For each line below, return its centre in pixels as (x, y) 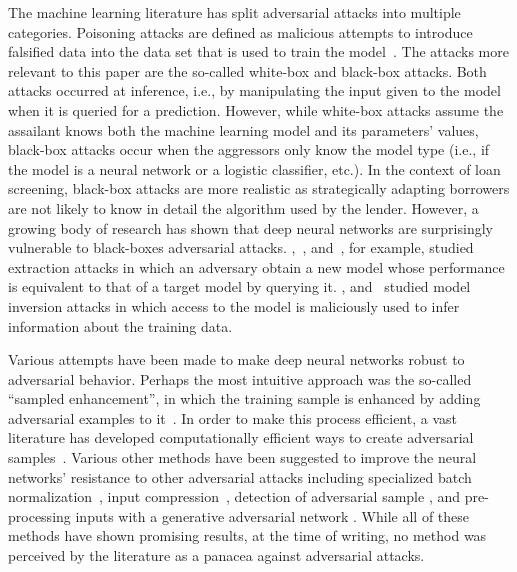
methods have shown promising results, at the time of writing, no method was (247, 535)
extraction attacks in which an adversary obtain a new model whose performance (256, 266)
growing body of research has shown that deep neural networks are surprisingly (250, 227)
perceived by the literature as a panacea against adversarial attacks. (216, 555)
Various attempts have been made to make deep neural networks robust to (236, 359)
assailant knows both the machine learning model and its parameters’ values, (243, 129)
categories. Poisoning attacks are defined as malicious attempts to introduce (240, 31)
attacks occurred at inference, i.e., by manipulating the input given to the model (254, 90)
